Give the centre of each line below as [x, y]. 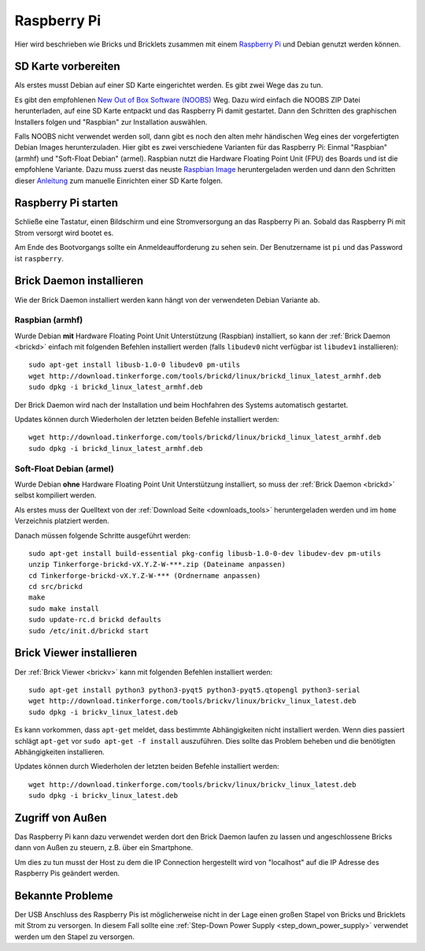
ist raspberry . [39, 258]
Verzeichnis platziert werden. [62, 521]
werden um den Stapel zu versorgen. [75, 936]
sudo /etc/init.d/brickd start [89, 630]
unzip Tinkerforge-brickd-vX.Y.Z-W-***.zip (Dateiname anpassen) [157, 565]
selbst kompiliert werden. [55, 495]
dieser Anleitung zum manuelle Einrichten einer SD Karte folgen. [119, 181]
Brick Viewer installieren [76, 653]
